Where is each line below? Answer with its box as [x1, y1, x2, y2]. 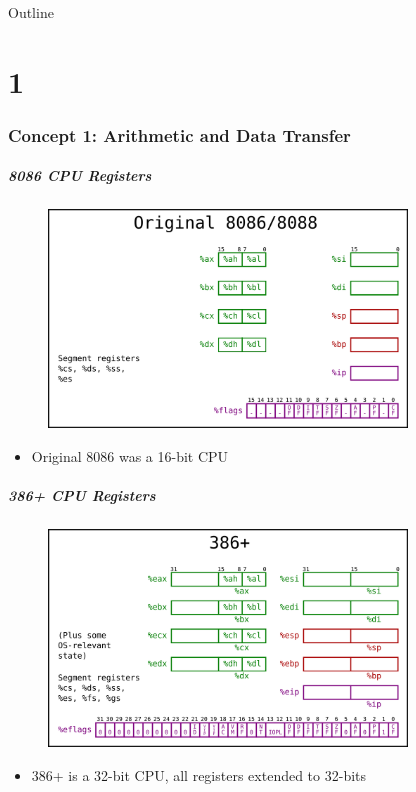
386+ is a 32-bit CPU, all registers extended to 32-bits [31, 764, 367, 785]
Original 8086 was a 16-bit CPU [31, 445, 229, 466]
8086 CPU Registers [8, 165, 152, 186]
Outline [8, 2, 54, 22]
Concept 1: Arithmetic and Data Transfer [8, 122, 351, 147]
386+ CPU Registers [8, 484, 156, 505]
